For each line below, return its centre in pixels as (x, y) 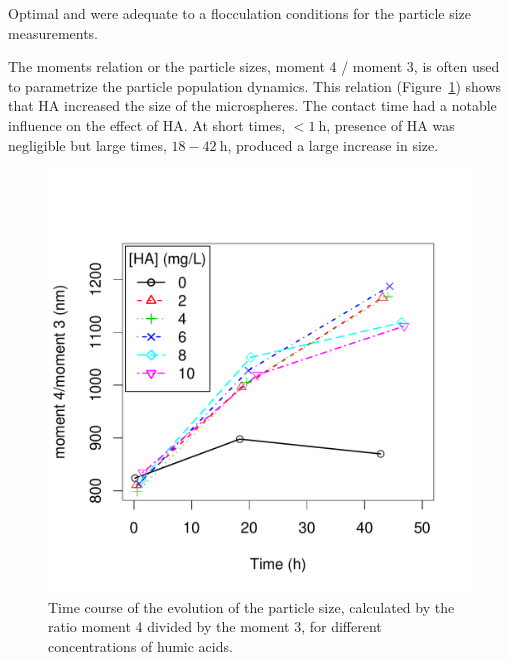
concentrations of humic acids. (140, 645)
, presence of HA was (390, 124)
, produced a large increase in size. (333, 144)
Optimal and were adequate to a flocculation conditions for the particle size (240, 13)
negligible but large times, (87, 144)
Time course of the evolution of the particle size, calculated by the (251, 606)
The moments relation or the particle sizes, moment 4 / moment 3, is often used (254, 66)
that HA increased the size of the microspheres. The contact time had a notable (252, 105)
